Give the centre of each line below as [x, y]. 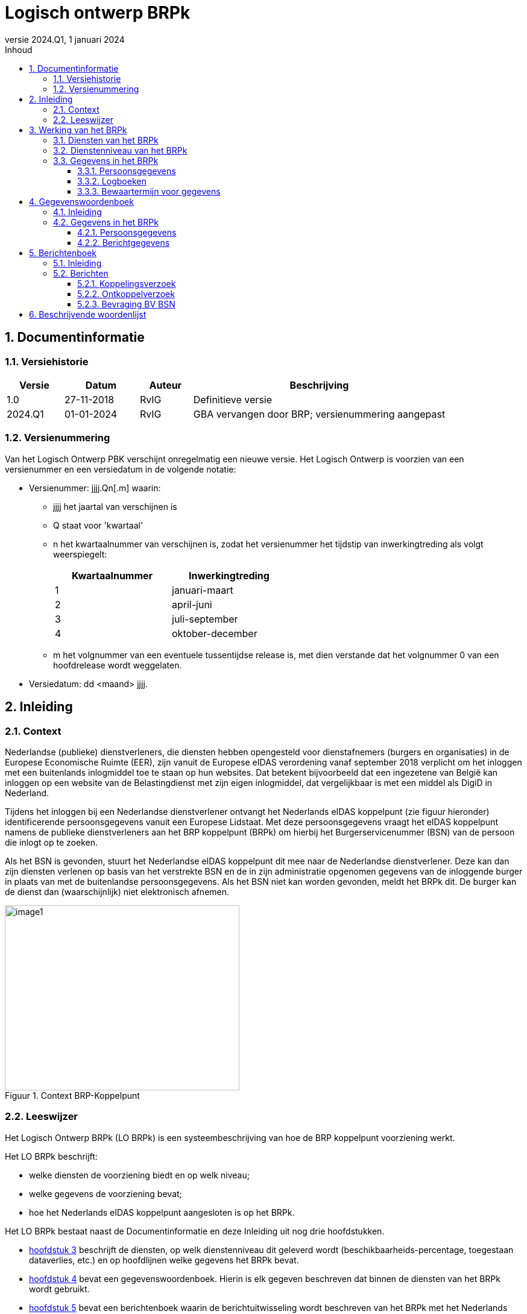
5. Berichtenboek [63, 253]
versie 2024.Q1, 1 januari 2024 [65, 39]
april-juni [192, 604]
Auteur [166, 385]
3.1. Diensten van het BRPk [106, 140]
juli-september [205, 619]
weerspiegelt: [80, 554]
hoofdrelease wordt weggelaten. [118, 665]
